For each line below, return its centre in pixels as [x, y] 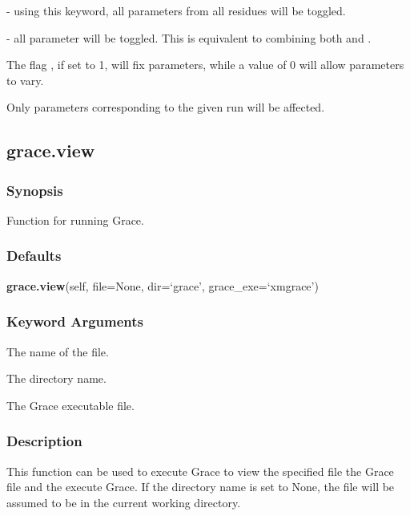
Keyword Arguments [75, 321]
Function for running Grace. [75, 219]
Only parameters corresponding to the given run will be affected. [166, 107]
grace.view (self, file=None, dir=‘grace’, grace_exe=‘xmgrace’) [163, 285]
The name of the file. [58, 351]
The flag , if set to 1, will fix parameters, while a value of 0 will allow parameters [205, 65]
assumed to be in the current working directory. [124, 502]
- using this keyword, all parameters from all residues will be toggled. [176, 10]
